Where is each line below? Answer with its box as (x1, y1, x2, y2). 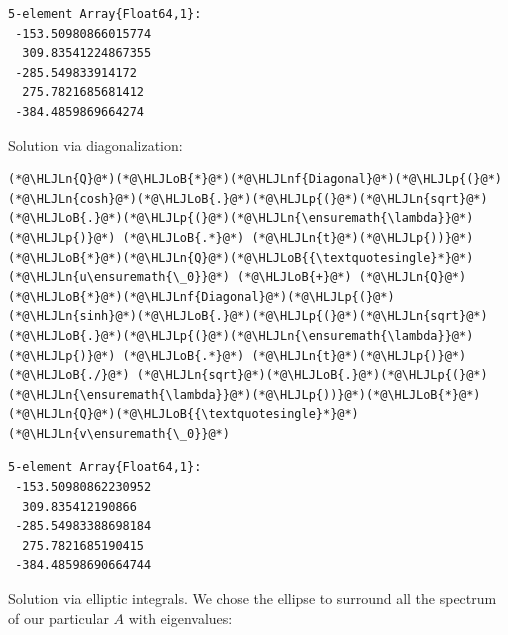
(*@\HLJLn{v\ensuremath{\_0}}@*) (8, 426, 230, 441)
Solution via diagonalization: (8, 134, 183, 155)
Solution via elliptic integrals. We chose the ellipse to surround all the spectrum (8, 588, 497, 609)
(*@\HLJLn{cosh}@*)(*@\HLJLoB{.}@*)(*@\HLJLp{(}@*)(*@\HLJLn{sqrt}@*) (8, 191, 488, 206)
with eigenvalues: (128, 607, 233, 628)
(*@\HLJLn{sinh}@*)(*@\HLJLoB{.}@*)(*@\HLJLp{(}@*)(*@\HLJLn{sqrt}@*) (8, 309, 488, 324)
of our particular (8, 607, 109, 628)
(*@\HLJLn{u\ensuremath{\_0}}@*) (8, 270, 230, 285)
